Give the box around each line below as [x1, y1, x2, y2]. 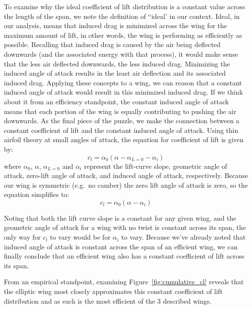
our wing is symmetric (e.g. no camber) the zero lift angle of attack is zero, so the [4, 179, 248, 190]
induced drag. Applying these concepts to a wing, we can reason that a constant [4, 77, 242, 87]
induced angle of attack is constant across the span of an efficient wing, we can [4, 241, 238, 251]
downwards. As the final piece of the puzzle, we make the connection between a [4, 115, 239, 126]
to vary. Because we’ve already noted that [121, 232, 246, 242]
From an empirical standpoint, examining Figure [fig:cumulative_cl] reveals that [4, 276, 244, 287]
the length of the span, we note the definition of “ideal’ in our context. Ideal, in [4, 11, 240, 21]
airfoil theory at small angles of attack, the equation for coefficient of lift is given [4, 134, 244, 145]
